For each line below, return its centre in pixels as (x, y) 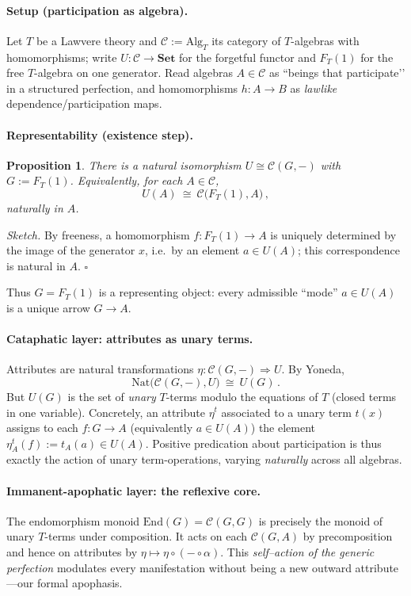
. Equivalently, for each (126, 180)
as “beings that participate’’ (337, 73)
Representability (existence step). (100, 134)
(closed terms (364, 396)
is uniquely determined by (333, 234)
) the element (283, 428)
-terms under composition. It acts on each (146, 536)
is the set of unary (112, 396)
